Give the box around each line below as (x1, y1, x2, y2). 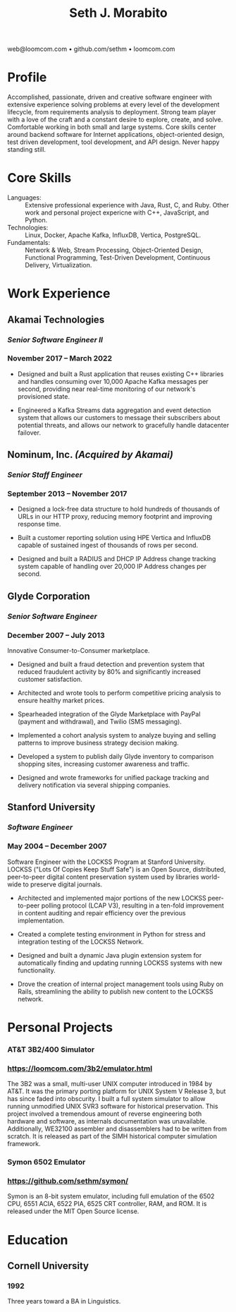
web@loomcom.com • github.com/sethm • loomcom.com (7, 44, 175, 54)
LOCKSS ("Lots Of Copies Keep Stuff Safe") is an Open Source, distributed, (7, 865, 226, 873)
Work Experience (7, 286, 111, 301)
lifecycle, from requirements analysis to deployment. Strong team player (7, 108, 216, 116)
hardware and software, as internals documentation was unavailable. (7, 1117, 207, 1126)
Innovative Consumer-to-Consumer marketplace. (7, 646, 150, 655)
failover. (17, 428, 41, 437)
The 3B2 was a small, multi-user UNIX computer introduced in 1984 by (7, 1080, 213, 1088)
